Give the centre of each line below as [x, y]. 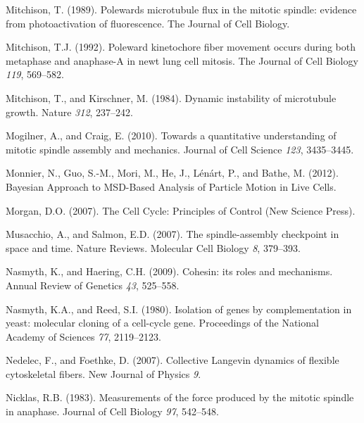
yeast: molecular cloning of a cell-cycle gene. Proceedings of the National [162, 323]
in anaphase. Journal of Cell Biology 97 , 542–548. [113, 411]
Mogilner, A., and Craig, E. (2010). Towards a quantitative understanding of [171, 135]
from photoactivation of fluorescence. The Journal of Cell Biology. [148, 23]
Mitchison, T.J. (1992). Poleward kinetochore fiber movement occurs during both [181, 47]
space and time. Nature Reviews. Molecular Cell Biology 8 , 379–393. [153, 247]
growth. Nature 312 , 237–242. [70, 112]
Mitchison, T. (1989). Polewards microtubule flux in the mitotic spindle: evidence [181, 9]
